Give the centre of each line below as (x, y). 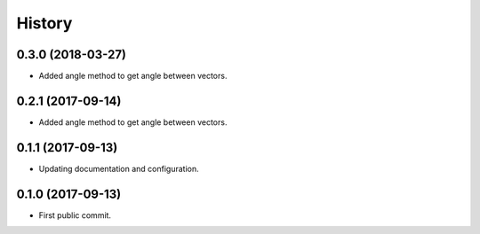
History (44, 23)
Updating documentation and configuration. (119, 168)
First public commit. (75, 215)
